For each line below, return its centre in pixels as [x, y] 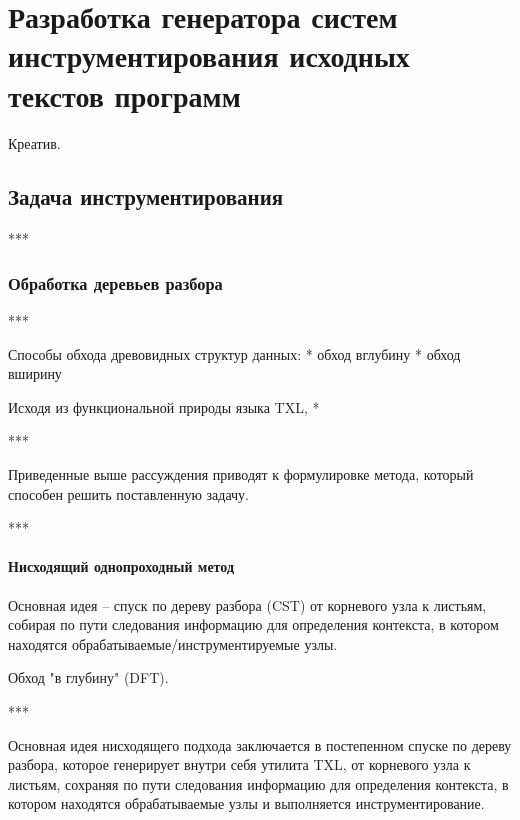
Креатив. [34, 142]
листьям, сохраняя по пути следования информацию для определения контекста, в [258, 783]
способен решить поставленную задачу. [128, 493]
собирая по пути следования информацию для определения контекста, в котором [253, 624]
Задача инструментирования [146, 196]
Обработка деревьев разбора [115, 282]
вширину [35, 373]
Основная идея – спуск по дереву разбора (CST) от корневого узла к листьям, [247, 604]
